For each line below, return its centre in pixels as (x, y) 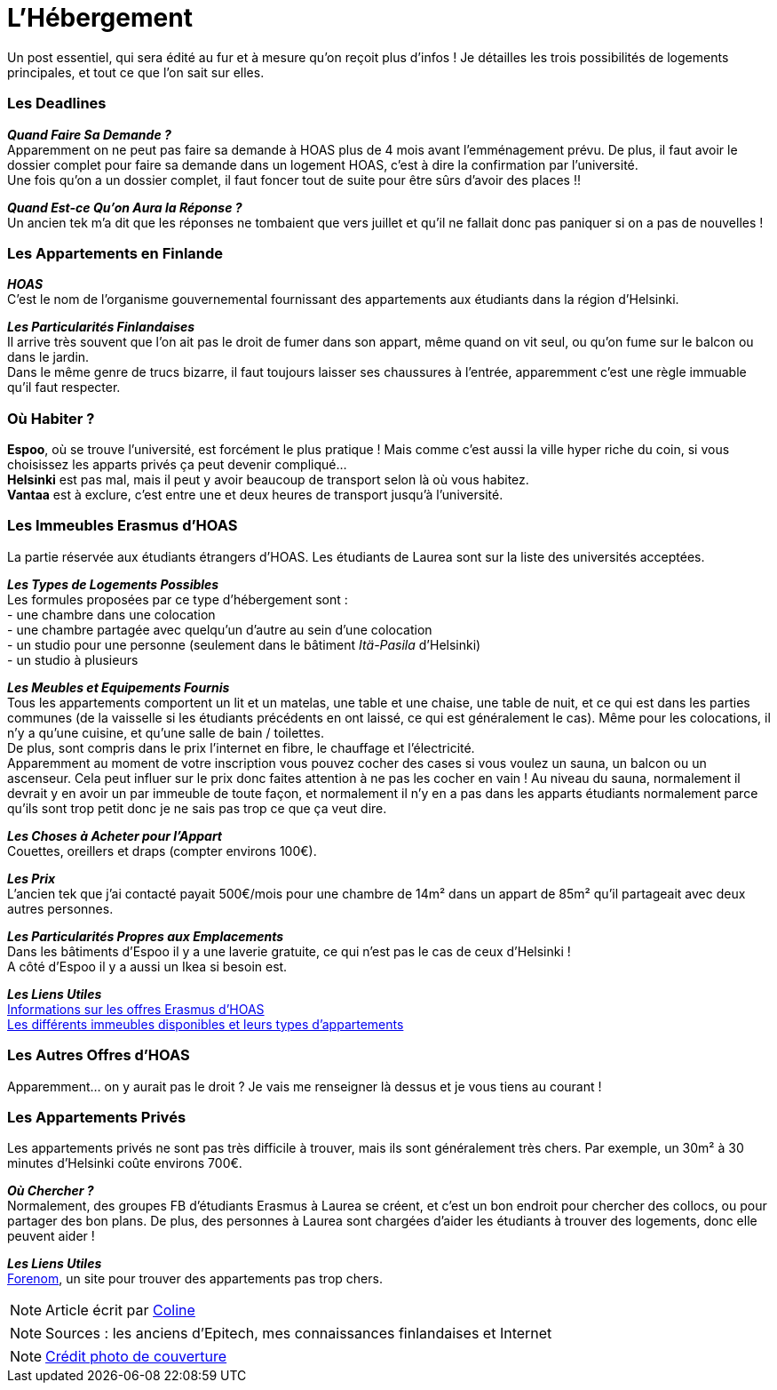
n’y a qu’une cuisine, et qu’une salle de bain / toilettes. (166, 732)
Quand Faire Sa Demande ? (89, 134)
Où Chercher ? (51, 1191)
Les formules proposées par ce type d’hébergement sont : (178, 599)
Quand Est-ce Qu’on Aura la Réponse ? (125, 207)
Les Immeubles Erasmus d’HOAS (123, 526)
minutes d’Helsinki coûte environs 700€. (125, 1163)
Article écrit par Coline (120, 1310)
